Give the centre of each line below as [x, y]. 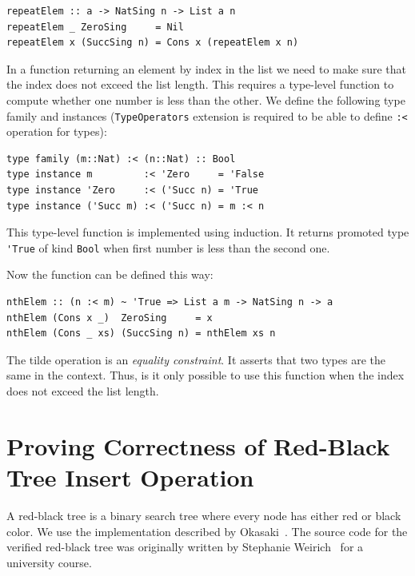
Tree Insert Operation [130, 477]
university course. [49, 562]
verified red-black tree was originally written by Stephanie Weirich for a [185, 547]
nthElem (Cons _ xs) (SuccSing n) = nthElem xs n [141, 334]
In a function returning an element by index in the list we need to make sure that [206, 68]
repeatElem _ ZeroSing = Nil [95, 27]
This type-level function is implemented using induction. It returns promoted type [208, 232]
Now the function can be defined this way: [110, 274]
